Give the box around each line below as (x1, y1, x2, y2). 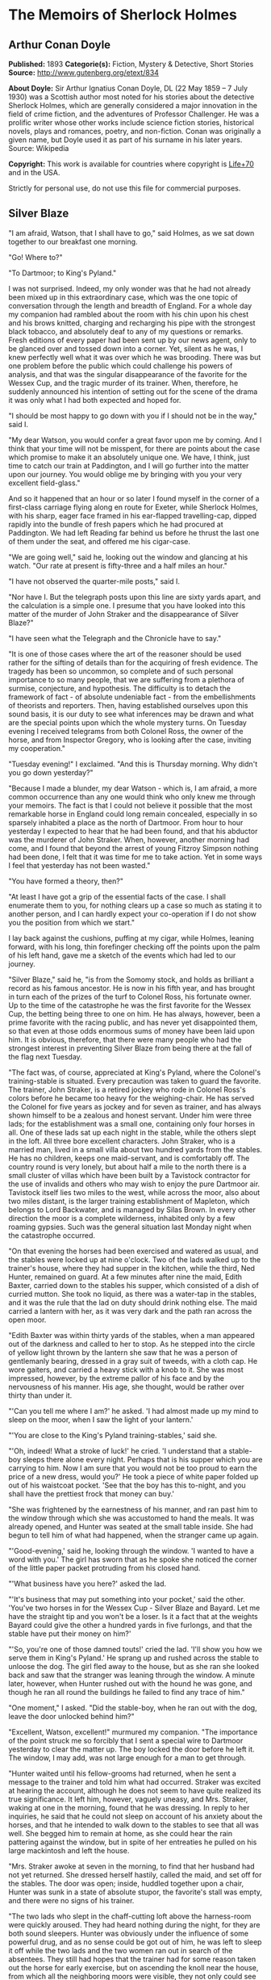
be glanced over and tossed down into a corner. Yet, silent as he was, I (8, 343, 244, 353)
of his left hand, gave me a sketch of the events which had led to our (8, 950, 236, 960)
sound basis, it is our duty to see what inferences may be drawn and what (8, 709, 254, 719)
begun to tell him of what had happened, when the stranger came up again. (8, 1530, 260, 1540)
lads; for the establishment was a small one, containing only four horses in (8, 1118, 256, 1128)
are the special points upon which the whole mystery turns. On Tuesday (8, 717, 248, 728)
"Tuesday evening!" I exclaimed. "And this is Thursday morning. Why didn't (8, 759, 258, 769)
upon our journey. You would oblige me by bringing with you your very (8, 469, 242, 479)
